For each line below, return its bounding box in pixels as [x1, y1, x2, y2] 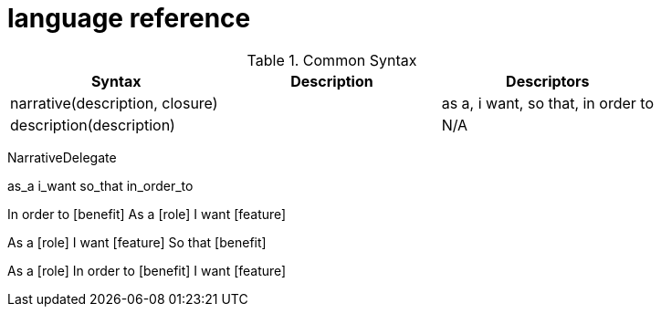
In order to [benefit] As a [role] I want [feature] [7, 205, 287, 222]
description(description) [10, 115, 175, 134]
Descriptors [506, 71, 590, 90]
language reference [7, 3, 251, 34]
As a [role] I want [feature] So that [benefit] [7, 234, 267, 250]
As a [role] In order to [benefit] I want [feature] [7, 262, 287, 278]
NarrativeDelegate [7, 149, 117, 165]
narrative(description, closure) [10, 93, 218, 112]
